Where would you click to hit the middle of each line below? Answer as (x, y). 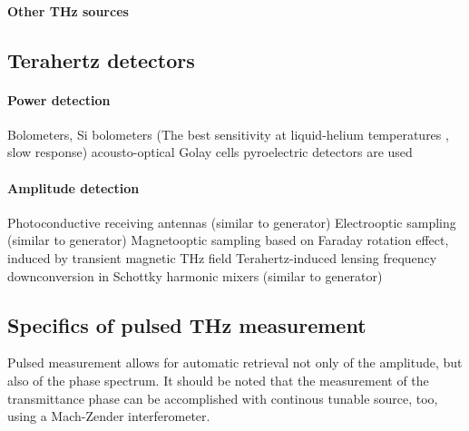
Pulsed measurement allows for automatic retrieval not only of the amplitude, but (235, 362)
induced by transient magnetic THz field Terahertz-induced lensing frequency (222, 257)
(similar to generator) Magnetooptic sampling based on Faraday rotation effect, (228, 240)
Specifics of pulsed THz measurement (187, 324)
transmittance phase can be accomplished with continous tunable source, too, (223, 398)
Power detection (59, 99)
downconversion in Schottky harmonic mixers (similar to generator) (195, 275)
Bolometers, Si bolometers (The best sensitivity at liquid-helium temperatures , (228, 134)
